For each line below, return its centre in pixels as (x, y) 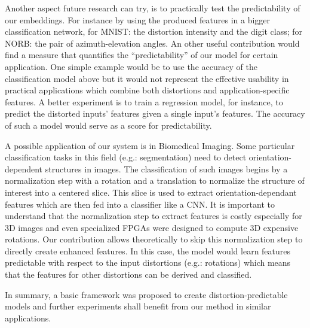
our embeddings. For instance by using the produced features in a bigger (138, 19)
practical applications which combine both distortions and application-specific (147, 90)
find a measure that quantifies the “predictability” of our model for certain (142, 55)
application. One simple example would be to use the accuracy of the (131, 66)
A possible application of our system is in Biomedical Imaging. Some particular (150, 145)
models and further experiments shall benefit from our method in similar (138, 306)
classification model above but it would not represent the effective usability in (147, 78)
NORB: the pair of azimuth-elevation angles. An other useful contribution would (152, 43)
